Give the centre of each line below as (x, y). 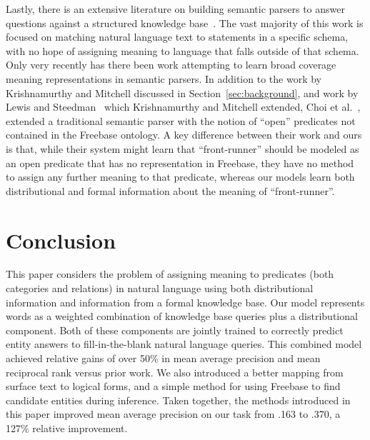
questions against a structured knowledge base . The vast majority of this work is (185, 22)
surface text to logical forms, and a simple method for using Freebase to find (173, 386)
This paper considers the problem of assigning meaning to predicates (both (170, 274)
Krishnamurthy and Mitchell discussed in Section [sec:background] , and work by (182, 92)
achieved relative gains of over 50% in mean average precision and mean (163, 358)
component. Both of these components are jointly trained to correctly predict (175, 330)
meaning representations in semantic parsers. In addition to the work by (164, 78)
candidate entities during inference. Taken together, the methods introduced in (178, 400)
